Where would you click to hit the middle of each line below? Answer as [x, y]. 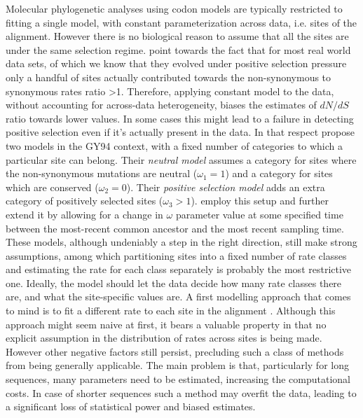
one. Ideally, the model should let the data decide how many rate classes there [174, 283]
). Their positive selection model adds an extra [226, 187]
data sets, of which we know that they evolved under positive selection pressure [176, 63]
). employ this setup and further [260, 201]
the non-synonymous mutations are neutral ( [102, 173]
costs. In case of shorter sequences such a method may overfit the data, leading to [181, 392]
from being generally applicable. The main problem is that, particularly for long [177, 365]
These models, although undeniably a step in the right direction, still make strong [181, 242]
